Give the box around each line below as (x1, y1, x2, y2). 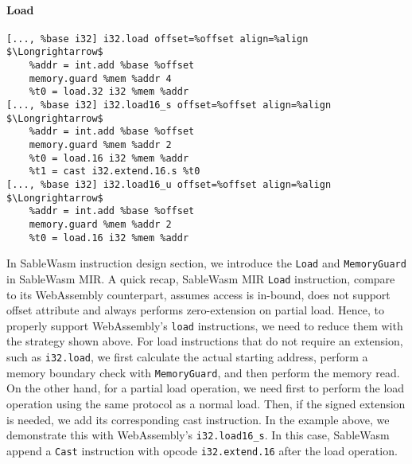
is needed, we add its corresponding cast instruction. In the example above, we (6, 411, 390, 427)
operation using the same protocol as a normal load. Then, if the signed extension (6, 395, 406, 411)
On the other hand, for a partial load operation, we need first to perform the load (6, 380, 405, 396)
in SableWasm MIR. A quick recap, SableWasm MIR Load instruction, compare (6, 270, 395, 287)
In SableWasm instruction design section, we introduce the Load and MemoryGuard (6, 255, 406, 271)
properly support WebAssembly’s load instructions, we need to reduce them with (6, 317, 403, 333)
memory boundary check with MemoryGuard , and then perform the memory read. (6, 364, 400, 380)
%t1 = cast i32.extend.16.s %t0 (29, 166, 200, 177)
